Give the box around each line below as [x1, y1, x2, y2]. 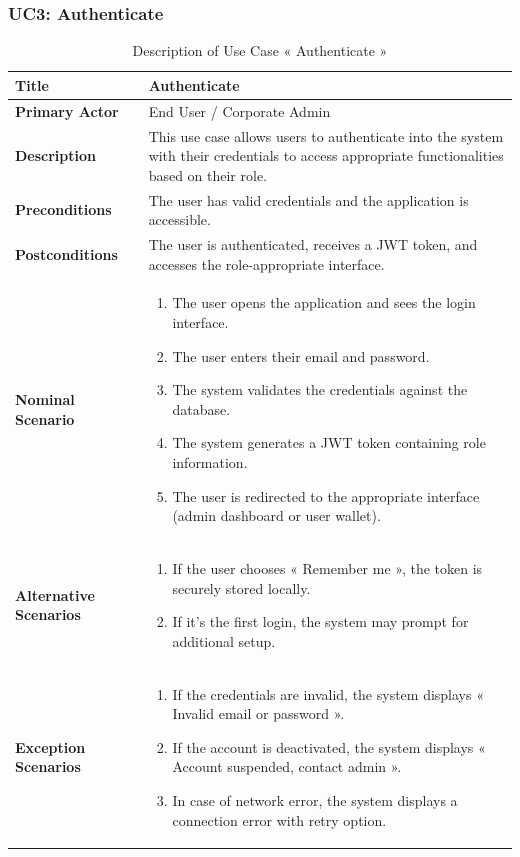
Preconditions [15, 199, 112, 220]
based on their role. [148, 164, 268, 185]
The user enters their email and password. [172, 345, 430, 366]
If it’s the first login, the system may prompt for [172, 611, 469, 632]
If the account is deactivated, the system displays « [172, 736, 486, 757]
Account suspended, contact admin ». [172, 756, 402, 777]
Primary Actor [15, 100, 119, 121]
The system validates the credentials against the [172, 379, 468, 400]
